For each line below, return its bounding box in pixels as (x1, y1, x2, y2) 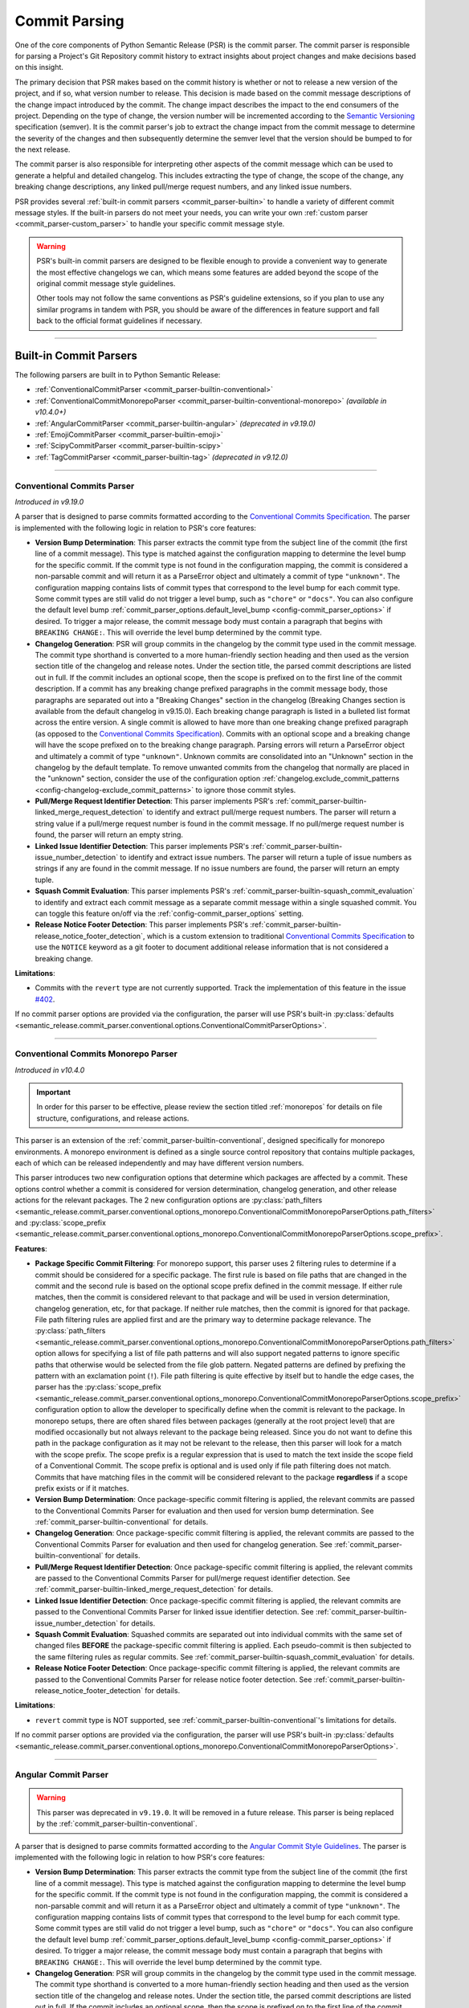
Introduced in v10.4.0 (14, 1065, 85, 1075)
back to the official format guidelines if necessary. (36, 316, 202, 325)
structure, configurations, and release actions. (36, 1113, 190, 1123)
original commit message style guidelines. (36, 278, 176, 288)
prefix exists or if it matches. (35, 1483, 129, 1493)
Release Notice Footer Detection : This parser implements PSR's (35, 920, 249, 929)
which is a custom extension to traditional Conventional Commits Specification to (146, 931, 415, 941)
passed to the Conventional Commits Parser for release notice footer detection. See (35, 1675, 312, 1684)
